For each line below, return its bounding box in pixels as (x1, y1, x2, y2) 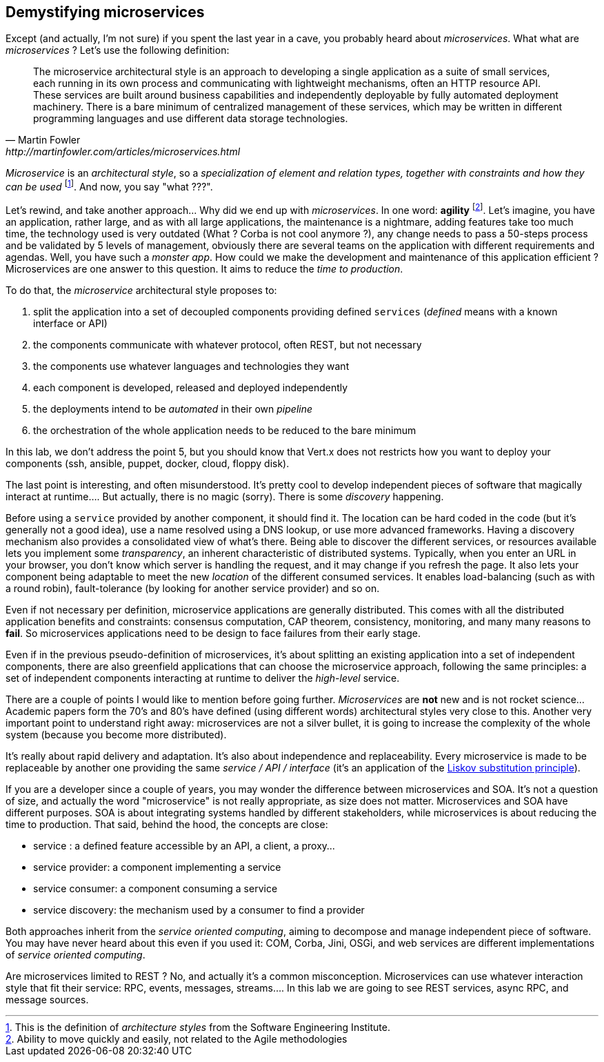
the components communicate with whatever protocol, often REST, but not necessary (33, 338, 422, 351)
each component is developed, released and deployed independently (33, 381, 348, 393)
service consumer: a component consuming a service (33, 882, 278, 894)
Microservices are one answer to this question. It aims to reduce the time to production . (6, 262, 403, 275)
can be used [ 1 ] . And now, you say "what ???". (6, 179, 213, 193)
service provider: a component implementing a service (33, 861, 281, 873)
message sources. (6, 993, 89, 1005)
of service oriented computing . (6, 948, 145, 961)
